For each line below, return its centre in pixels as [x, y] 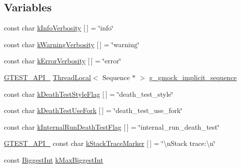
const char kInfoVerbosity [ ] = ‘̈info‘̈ [59, 28]
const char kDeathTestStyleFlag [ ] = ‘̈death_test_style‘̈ [89, 94]
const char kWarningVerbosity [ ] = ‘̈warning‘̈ [72, 44]
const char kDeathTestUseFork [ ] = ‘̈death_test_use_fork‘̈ [93, 110]
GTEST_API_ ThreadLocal [47, 77]
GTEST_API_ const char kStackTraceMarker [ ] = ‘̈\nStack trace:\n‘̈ [110, 143]
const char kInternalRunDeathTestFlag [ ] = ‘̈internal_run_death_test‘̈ [112, 126]
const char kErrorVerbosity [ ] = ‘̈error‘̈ [63, 61]
